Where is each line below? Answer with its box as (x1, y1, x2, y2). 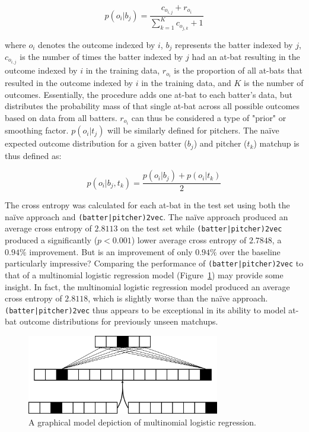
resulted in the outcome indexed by (5, 77, 133, 89)
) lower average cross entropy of (131, 234, 247, 246)
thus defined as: (5, 149, 62, 161)
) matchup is (253, 137, 300, 150)
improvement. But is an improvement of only (29, 245, 193, 258)
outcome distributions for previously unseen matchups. (19, 315, 218, 328)
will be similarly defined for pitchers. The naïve (107, 124, 279, 136)
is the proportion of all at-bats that (174, 64, 302, 77)
